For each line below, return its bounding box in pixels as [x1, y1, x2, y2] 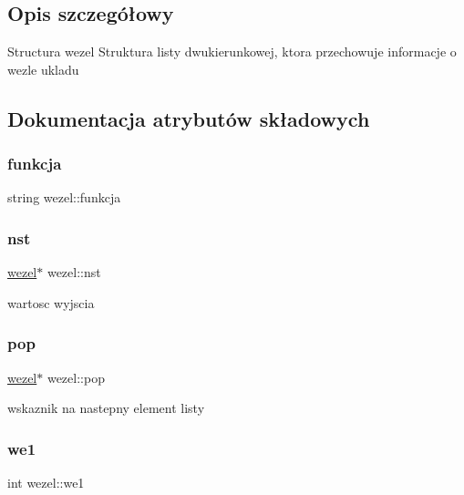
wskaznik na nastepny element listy [7, 398, 205, 418]
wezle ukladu [7, 59, 79, 78]
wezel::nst [46, 263, 101, 282]
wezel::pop [46, 367, 105, 387]
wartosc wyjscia [7, 293, 95, 312]
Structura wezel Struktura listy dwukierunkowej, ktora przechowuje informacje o [7, 42, 457, 61]
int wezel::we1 [7, 473, 85, 492]
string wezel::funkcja [7, 188, 121, 207]
